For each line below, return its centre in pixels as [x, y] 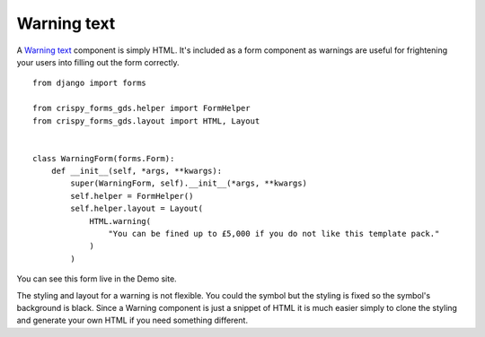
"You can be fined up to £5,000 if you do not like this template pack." [274, 234]
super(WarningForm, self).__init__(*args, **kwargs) [189, 183]
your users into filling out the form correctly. [98, 62]
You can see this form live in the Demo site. [97, 279]
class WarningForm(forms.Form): [104, 158]
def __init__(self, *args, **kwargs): [137, 171]
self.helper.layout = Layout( [137, 209]
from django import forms [90, 83]
